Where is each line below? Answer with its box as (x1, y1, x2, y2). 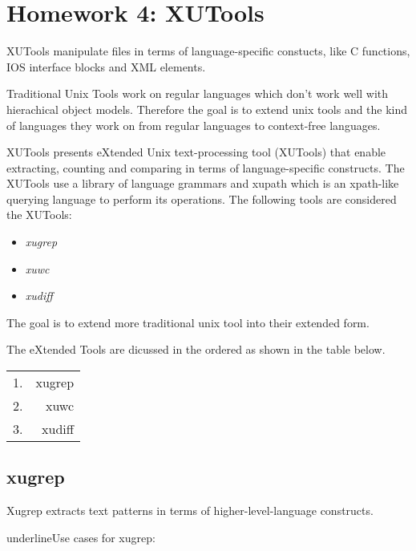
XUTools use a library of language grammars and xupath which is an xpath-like (6, 175, 399, 192)
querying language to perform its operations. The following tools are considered (6, 190, 397, 207)
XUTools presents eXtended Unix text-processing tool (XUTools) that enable (6, 144, 386, 160)
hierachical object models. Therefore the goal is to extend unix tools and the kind (6, 100, 408, 117)
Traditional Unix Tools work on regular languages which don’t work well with (6, 85, 388, 102)
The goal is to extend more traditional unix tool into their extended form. (6, 314, 370, 330)
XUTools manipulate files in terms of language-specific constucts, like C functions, (6, 43, 410, 59)
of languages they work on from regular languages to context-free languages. (6, 116, 381, 133)
